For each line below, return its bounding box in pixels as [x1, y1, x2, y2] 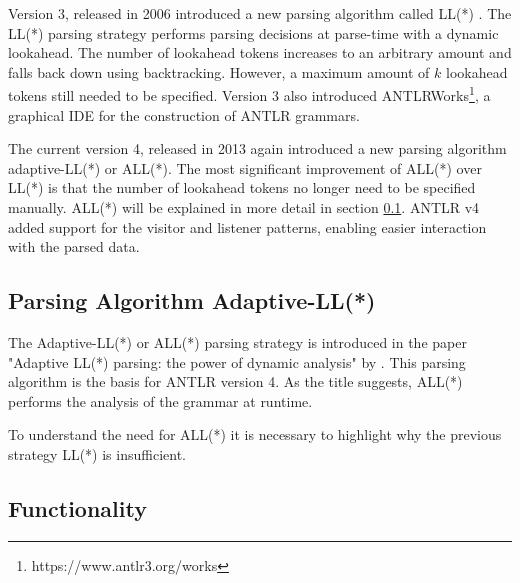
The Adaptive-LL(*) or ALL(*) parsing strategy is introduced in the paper [8, 331, 467, 352]
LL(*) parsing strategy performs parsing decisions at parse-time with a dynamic [8, 22, 499, 43]
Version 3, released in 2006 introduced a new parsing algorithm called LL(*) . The [8, 3, 512, 23]
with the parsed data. [8, 236, 140, 257]
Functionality [8, 492, 147, 523]
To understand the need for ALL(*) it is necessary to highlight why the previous [8, 424, 502, 445]
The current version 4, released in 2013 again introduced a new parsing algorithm [8, 138, 507, 159]
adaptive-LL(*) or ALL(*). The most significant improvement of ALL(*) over [8, 157, 482, 178]
